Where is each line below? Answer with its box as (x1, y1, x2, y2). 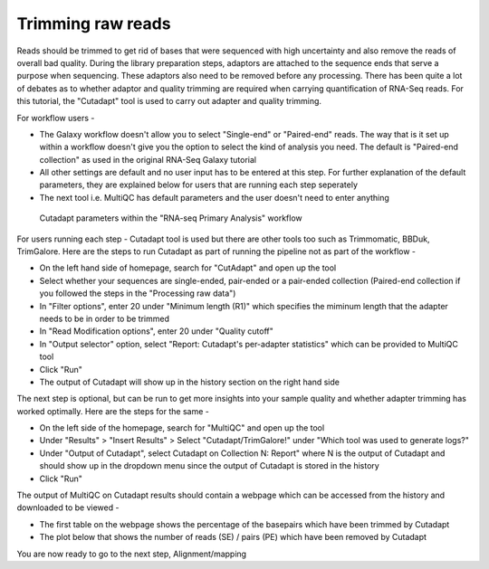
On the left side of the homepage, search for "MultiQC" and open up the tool (39, 422, 325, 433)
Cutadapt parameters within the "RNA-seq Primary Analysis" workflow (39, 213, 302, 223)
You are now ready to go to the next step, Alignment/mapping (16, 548, 247, 559)
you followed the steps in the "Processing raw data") (39, 288, 236, 299)
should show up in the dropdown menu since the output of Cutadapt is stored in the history (39, 460, 379, 471)
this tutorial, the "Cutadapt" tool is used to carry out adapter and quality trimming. (16, 96, 321, 107)
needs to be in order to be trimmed (39, 313, 170, 324)
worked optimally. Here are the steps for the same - (16, 405, 210, 416)
